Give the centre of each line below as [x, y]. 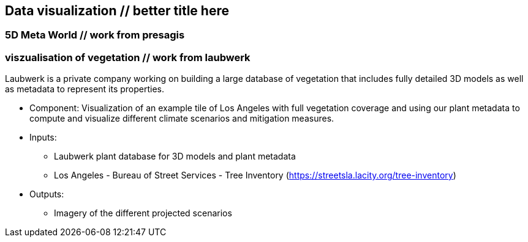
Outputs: [47, 194]
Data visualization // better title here [117, 11]
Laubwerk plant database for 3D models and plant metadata [175, 156]
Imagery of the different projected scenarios [143, 213]
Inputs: [43, 137]
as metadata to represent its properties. [85, 89]
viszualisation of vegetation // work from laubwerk [128, 57]
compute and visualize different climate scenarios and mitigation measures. [182, 119]
